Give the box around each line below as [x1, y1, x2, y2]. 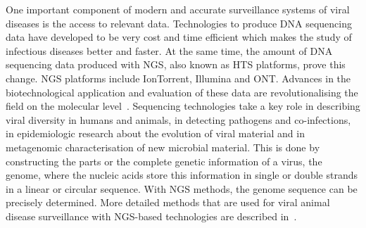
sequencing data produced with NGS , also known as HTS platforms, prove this [6, 57, 346, 72]
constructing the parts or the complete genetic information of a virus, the [6, 153, 322, 168]
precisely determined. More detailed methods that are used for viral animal [6, 195, 330, 210]
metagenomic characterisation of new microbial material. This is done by [6, 139, 320, 154]
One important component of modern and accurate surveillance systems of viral [6, 2, 350, 16]
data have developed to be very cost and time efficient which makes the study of [6, 30, 352, 44]
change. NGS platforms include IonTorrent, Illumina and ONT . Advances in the [6, 70, 351, 85]
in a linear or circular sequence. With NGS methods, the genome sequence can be [6, 181, 358, 196]
